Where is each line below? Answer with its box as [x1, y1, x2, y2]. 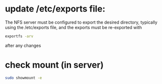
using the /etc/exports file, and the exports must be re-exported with [5, 24, 142, 30]
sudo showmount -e [5, 75, 42, 80]
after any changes [5, 42, 41, 48]
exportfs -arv [5, 34, 34, 39]
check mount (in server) [5, 59, 104, 70]
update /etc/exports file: [5, 3, 105, 14]
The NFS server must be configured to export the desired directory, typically [5, 19, 158, 25]
